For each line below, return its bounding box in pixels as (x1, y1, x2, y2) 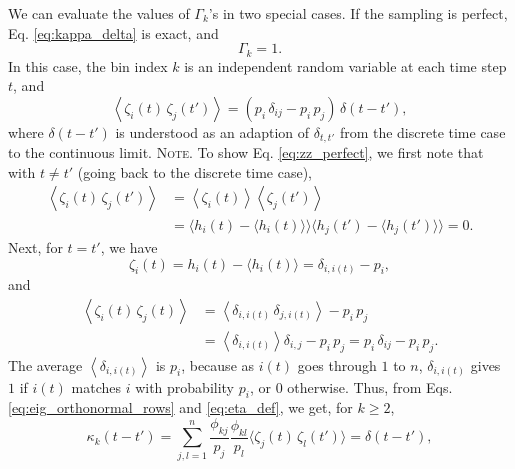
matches (71, 376, 121, 397)
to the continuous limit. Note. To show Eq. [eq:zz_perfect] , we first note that (8, 142, 484, 163)
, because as (181, 354, 255, 375)
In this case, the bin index (8, 55, 168, 76)
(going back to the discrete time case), (77, 161, 312, 182)
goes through (297, 354, 377, 375)
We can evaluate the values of (8, 3, 190, 23)
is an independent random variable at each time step (184, 55, 507, 76)
